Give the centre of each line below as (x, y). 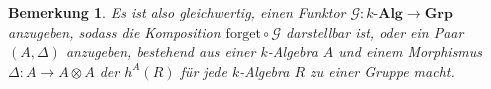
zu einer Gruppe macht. (382, 70)
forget (243, 33)
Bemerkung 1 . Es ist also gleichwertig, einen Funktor (177, 12)
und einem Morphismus (410, 51)
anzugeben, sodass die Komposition (114, 31)
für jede (203, 70)
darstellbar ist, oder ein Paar (375, 31)
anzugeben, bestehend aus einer (160, 51)
